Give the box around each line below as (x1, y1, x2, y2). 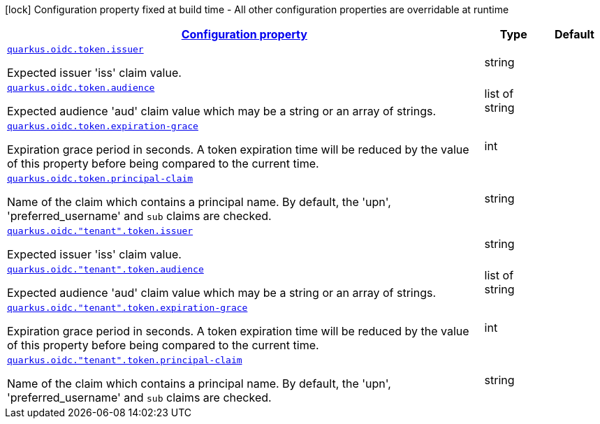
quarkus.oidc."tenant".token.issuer (7, 226, 193, 236)
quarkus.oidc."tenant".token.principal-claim (7, 355, 242, 365)
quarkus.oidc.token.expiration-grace (7, 121, 198, 131)
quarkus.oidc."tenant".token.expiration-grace (7, 302, 248, 313)
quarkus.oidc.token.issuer (7, 44, 144, 54)
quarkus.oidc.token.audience (7, 82, 155, 93)
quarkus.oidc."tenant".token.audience (7, 264, 204, 275)
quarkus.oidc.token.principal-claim (7, 173, 193, 184)
